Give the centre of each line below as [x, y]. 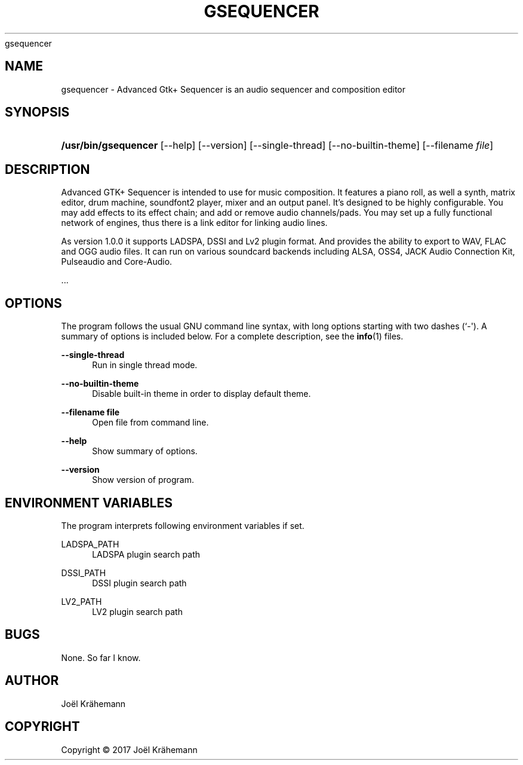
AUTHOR [32, 681]
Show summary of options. [145, 451]
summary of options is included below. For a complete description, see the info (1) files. [232, 336]
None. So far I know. [101, 657]
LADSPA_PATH [90, 544]
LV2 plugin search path [137, 611]
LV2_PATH [81, 601]
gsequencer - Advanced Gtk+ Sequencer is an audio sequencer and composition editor [233, 89]
